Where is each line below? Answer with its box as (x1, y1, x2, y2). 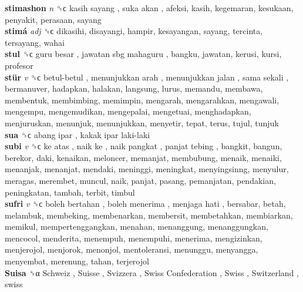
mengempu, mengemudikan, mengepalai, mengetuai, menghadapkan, (5, 105, 251, 118)
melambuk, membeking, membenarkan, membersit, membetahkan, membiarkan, (5, 209, 293, 221)
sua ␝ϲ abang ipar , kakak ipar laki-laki (5, 128, 150, 140)
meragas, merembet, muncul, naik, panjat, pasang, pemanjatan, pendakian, (5, 174, 276, 186)
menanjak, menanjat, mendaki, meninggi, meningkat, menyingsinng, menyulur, (5, 163, 289, 175)
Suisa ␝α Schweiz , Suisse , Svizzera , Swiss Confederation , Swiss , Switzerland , (5, 266, 299, 278)
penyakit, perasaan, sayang (5, 13, 102, 25)
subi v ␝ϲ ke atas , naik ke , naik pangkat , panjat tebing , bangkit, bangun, (5, 140, 282, 152)
